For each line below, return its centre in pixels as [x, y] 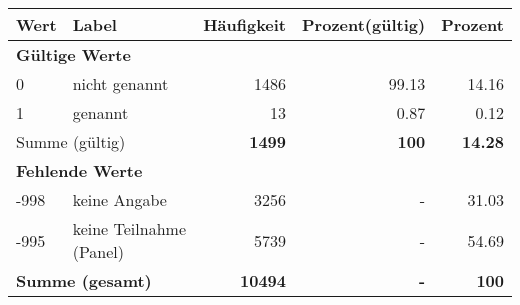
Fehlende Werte [79, 170]
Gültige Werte [73, 54]
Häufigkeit [245, 24]
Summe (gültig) [71, 141]
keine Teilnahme [129, 228]
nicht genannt [120, 83]
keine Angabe [119, 199]
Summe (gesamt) [84, 280]
